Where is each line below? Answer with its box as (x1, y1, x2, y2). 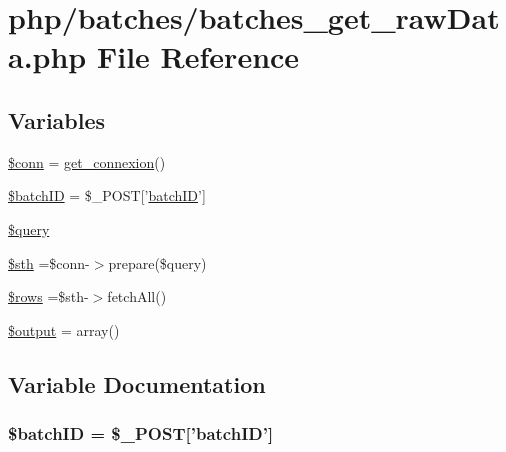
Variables (8, 104, 106, 135)
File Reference (96, 36, 300, 77)
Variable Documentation (8, 368, 266, 399)
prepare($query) (108, 252, 207, 273)
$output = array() (8, 319, 120, 340)
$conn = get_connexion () (8, 151, 166, 172)
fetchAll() (107, 286, 167, 307)
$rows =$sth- (8, 286, 89, 307)
